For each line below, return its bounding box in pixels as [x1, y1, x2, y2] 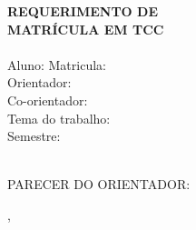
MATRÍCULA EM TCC [7, 19, 164, 38]
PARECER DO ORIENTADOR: [7, 175, 191, 194]
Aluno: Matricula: [7, 55, 106, 74]
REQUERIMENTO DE [7, 2, 158, 20]
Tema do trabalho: [7, 108, 111, 127]
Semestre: [7, 126, 61, 145]
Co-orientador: [7, 90, 88, 109]
